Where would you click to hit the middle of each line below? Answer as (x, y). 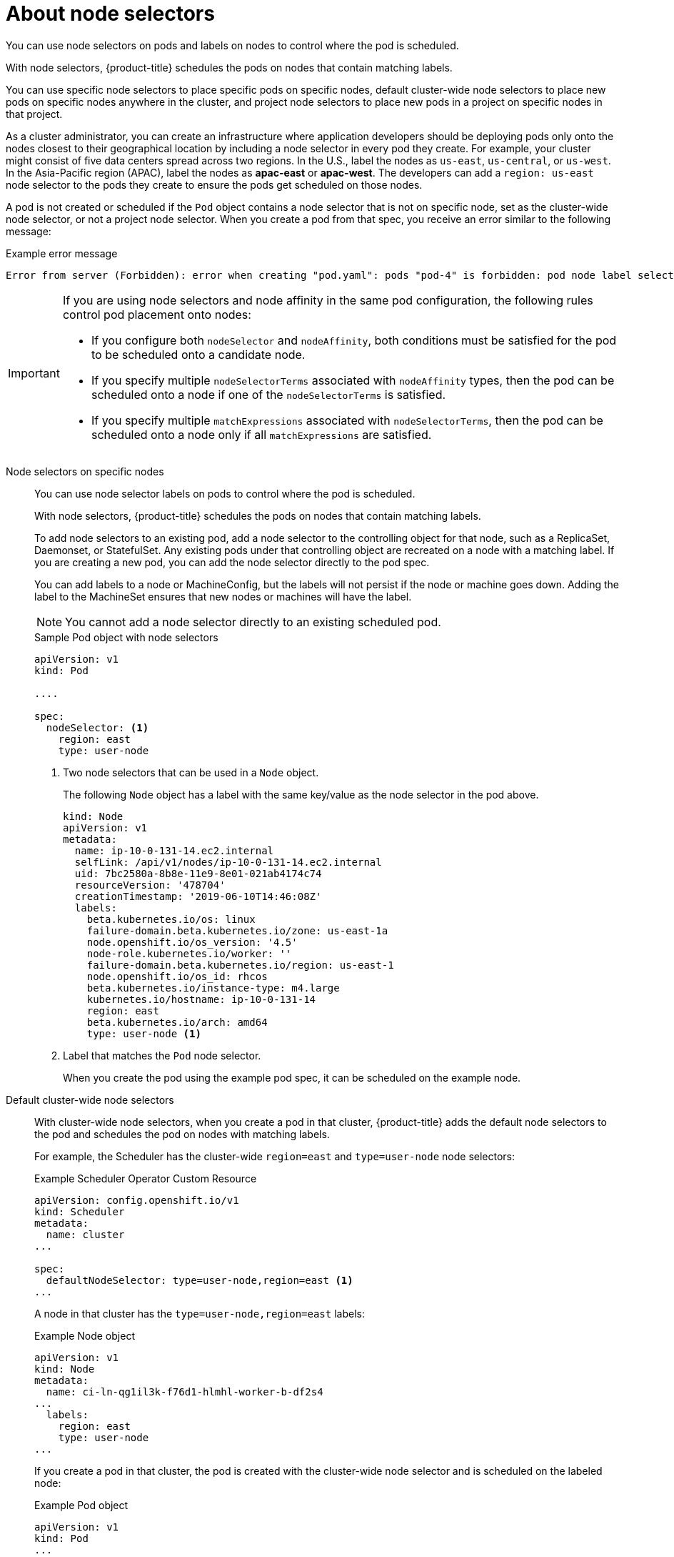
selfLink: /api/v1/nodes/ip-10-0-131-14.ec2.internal (228, 862)
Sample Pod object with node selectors (126, 637)
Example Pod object (81, 1505)
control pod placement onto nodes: (157, 314)
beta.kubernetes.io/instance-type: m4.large (213, 988)
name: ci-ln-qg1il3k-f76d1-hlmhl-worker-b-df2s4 (185, 1392)
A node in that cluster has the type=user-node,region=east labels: (200, 1313)
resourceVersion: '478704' (150, 885)
